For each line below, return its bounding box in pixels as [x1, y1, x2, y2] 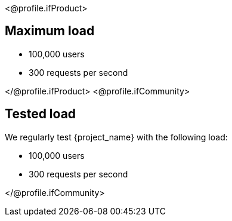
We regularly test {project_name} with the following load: [5, 131, 228, 142]
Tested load [5, 106, 76, 122]
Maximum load [5, 23, 95, 39]
